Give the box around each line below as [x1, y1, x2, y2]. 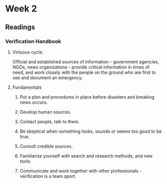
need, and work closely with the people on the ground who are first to [12, 69, 156, 75]
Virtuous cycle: [12, 49, 44, 55]
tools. [19, 158, 31, 164]
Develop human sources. [19, 109, 71, 115]
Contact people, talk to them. [19, 118, 80, 125]
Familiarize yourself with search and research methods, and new [19, 153, 153, 159]
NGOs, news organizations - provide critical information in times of [12, 64, 150, 70]
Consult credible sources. [19, 143, 73, 149]
